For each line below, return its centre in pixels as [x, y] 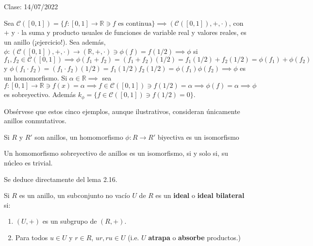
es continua [135, 24]
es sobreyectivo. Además [40, 94]
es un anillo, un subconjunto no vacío [74, 195]
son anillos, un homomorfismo [79, 137]
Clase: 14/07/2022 [31, 6]
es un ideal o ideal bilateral [200, 195]
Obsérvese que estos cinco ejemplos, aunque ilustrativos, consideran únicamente [122, 111]
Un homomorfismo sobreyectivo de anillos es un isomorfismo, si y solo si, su [116, 153]
